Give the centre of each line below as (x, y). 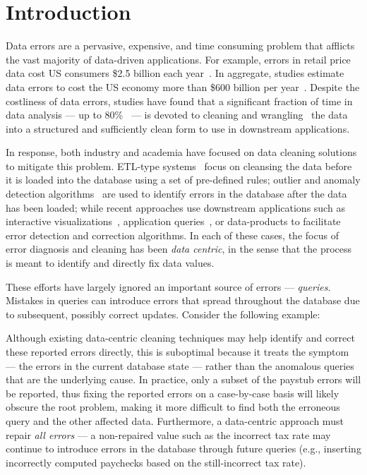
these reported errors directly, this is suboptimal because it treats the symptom (178, 351)
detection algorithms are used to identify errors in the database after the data (176, 194)
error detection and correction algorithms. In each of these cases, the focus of (172, 235)
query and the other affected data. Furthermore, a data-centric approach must (175, 420)
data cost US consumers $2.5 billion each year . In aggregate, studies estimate (175, 73)
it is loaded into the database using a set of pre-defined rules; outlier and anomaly (183, 180)
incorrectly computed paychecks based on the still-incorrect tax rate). (156, 462)
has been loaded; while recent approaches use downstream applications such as (175, 207)
